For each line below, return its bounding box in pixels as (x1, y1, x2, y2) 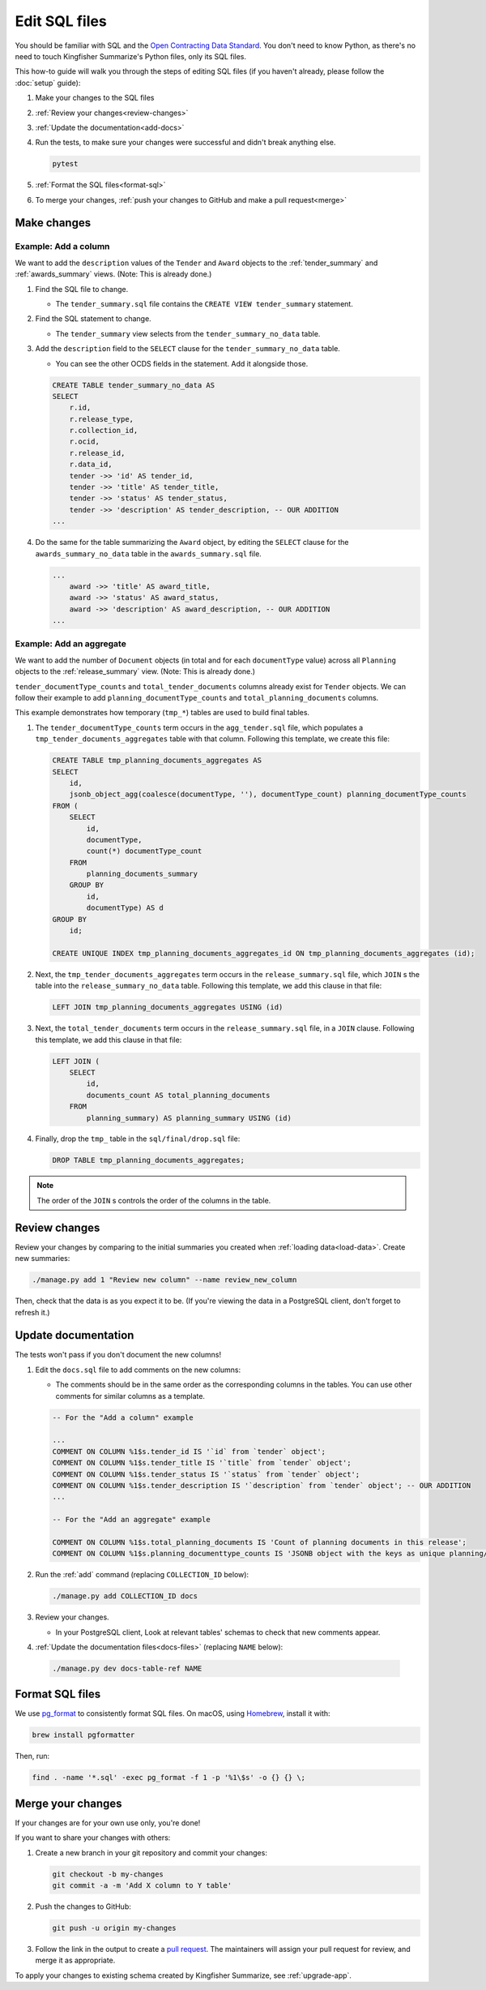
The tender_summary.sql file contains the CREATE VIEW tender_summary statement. (55, 298, 354, 308)
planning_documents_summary (86, 869, 198, 879)
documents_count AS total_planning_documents (86, 1091, 271, 1100)
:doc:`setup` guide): (15, 78, 81, 88)
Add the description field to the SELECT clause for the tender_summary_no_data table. (35, 344, 340, 354)
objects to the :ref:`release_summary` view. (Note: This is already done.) (15, 667, 255, 676)
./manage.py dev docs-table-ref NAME (52, 1663, 202, 1673)
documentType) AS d (86, 903, 164, 912)
